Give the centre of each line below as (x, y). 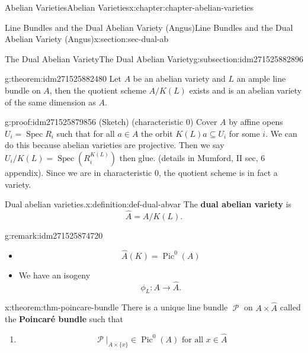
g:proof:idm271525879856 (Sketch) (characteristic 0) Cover (111, 122)
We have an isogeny (54, 275)
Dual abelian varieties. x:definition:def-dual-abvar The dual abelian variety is (148, 204)
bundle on (23, 90)
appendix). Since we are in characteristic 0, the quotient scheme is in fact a (141, 172)
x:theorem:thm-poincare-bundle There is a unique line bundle (116, 307)
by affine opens (256, 122)
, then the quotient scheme (98, 90)
